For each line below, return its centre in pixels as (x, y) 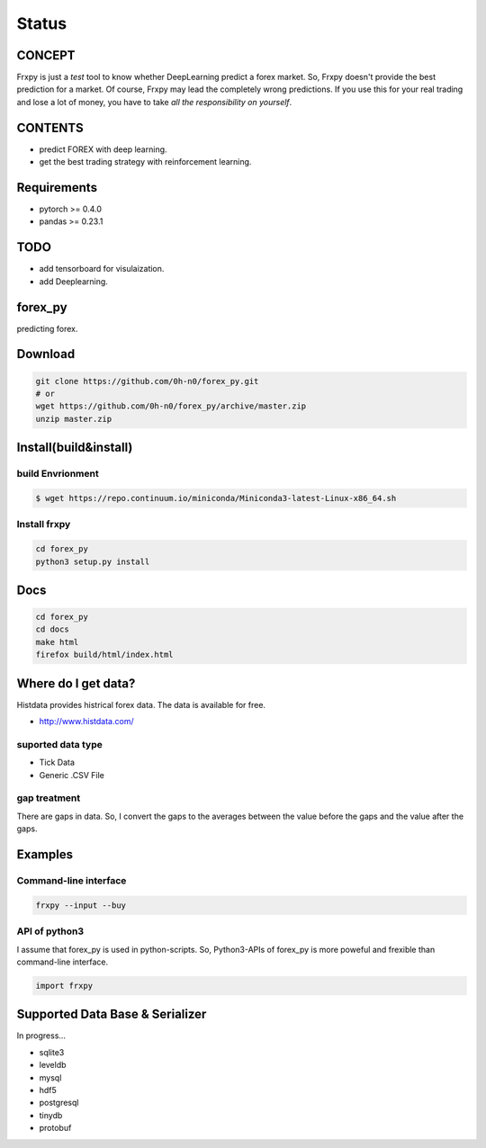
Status (42, 23)
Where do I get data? (76, 683)
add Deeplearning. (73, 281)
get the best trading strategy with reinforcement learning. (145, 162)
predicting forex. (47, 328)
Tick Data (57, 762)
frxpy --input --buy (81, 905)
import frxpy (64, 986)
